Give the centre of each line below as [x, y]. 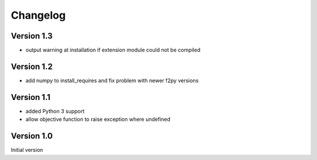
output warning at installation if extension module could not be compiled [113, 50]
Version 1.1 [31, 97]
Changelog [38, 15]
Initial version [27, 150]
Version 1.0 [32, 136]
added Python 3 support [55, 111]
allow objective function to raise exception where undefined [98, 119]
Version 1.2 [32, 66]
